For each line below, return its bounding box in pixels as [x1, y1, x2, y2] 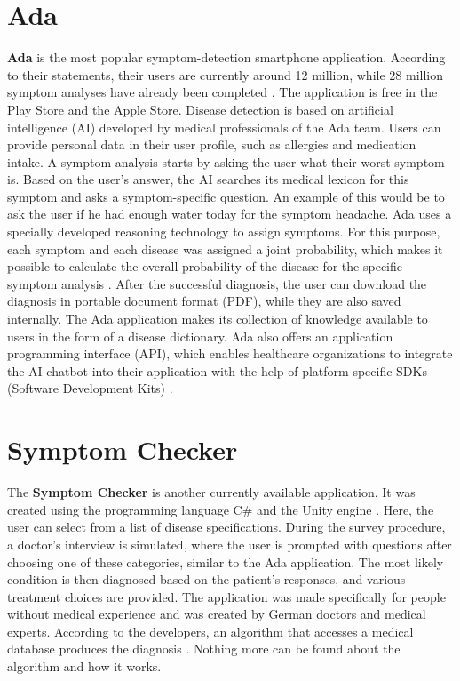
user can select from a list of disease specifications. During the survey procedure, [7, 517, 446, 536]
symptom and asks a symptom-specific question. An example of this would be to [7, 187, 445, 205]
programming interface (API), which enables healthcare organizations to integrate [7, 344, 453, 363]
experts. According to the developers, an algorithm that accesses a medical [7, 621, 414, 640]
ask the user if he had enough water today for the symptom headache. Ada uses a [7, 204, 452, 223]
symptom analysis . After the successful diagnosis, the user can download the [7, 274, 427, 292]
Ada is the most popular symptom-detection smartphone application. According [7, 48, 446, 67]
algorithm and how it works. [7, 657, 162, 676]
